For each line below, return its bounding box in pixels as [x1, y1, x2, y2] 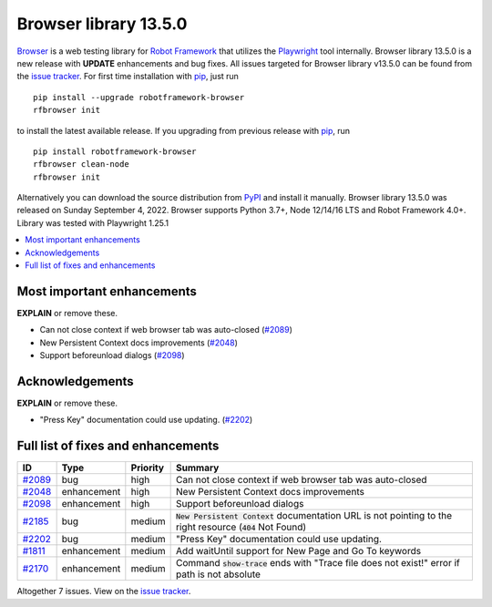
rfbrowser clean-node [33, 159, 129, 170]
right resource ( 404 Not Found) [176, 520, 307, 533]
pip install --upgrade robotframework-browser [33, 92, 245, 102]
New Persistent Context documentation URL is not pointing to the [176, 509, 453, 522]
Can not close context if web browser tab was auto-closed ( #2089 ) [39, 324, 293, 335]
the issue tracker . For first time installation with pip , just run [16, 71, 239, 82]
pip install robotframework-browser [33, 146, 197, 157]
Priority [130, 461, 164, 474]
